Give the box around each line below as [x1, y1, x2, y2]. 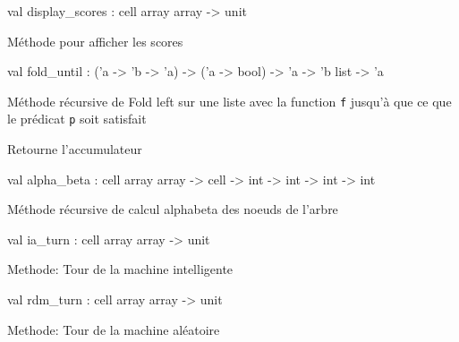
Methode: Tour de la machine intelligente [7, 260, 234, 278]
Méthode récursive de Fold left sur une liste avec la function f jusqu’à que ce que [7, 91, 452, 110]
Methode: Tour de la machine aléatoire [7, 320, 220, 338]
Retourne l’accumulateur [7, 140, 142, 158]
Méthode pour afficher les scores [7, 31, 183, 50]
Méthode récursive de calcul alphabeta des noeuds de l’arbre [7, 200, 338, 218]
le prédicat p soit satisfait [7, 109, 147, 128]
